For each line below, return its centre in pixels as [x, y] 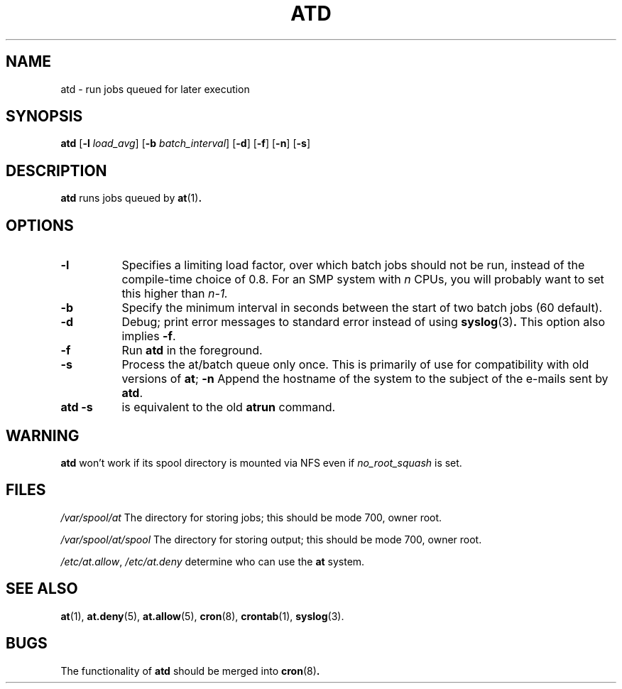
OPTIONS [40, 225]
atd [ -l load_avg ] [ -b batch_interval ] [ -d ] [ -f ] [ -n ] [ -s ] [185, 143]
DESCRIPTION [56, 170]
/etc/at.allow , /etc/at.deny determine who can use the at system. [213, 561]
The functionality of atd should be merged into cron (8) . [190, 671]
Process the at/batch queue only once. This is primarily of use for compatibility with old [355, 365]
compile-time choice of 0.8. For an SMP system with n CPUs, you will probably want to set [363, 280]
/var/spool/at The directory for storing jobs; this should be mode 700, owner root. [251, 517]
